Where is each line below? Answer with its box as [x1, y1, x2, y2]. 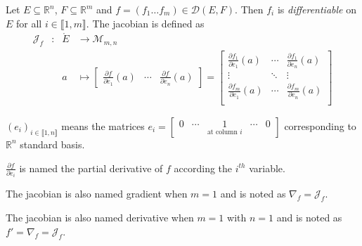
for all [16, 15, 42, 30]
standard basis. [20, 136, 85, 151]
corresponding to [284, 118, 356, 133]
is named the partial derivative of [19, 160, 163, 175]
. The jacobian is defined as [86, 15, 205, 30]
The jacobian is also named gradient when [6, 186, 188, 201]
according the [174, 160, 233, 175]
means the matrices [61, 118, 145, 133]
